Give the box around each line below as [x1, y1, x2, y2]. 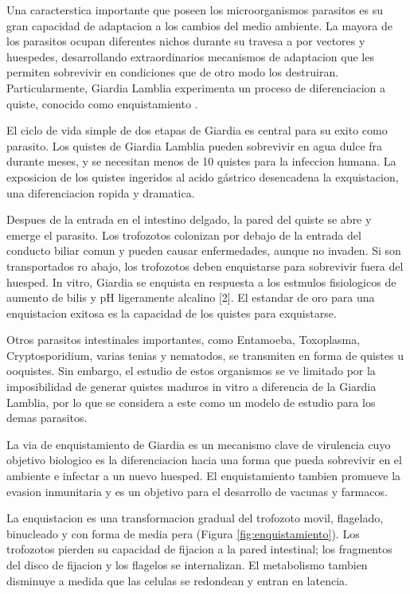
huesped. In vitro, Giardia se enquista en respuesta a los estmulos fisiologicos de [6, 273, 396, 290]
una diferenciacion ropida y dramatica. [6, 184, 195, 201]
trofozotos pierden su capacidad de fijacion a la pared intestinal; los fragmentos [6, 541, 392, 557]
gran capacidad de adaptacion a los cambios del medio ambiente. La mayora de [6, 17, 392, 33]
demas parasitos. [6, 409, 88, 426]
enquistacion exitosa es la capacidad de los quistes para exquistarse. [6, 304, 337, 321]
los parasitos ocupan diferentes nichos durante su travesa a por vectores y [6, 33, 365, 49]
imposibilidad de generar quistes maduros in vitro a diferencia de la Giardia [6, 378, 377, 395]
